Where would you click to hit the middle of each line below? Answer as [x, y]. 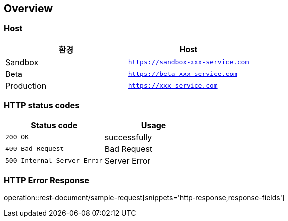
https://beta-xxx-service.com [183, 74]
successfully [128, 137]
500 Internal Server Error [54, 161]
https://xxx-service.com [173, 86]
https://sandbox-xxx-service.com [189, 62]
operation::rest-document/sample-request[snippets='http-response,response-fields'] [144, 198]
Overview [29, 9]
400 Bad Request [35, 149]
